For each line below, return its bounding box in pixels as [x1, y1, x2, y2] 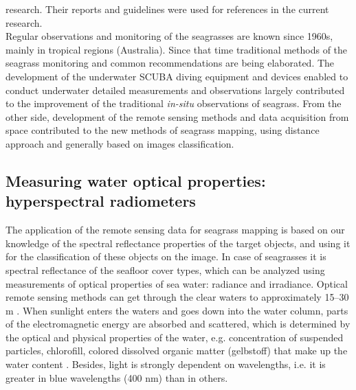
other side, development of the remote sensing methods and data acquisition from [5, 109, 349, 124]
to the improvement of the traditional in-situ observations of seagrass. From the [5, 96, 342, 111]
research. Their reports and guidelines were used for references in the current [5, 2, 329, 16]
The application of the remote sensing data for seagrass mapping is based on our [5, 222, 345, 237]
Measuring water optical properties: [5, 170, 266, 191]
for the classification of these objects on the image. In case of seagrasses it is [5, 249, 326, 264]
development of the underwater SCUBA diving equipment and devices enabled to [5, 69, 348, 83]
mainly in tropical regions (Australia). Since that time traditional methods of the [5, 42, 348, 56]
